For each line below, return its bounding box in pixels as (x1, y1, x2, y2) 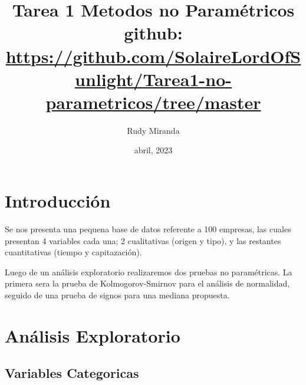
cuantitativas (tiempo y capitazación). (5, 246, 142, 258)
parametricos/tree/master (45, 90, 261, 114)
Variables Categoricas (5, 364, 139, 382)
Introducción (5, 189, 111, 213)
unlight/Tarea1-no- (75, 67, 232, 91)
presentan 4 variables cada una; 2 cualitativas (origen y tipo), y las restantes (5, 234, 281, 246)
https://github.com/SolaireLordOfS (5, 44, 301, 68)
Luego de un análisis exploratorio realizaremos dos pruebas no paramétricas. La (5, 265, 292, 278)
